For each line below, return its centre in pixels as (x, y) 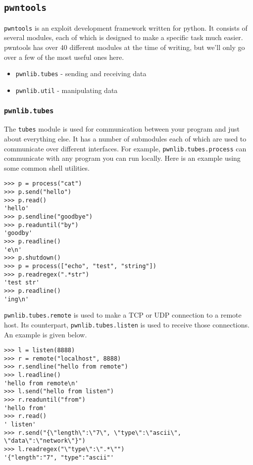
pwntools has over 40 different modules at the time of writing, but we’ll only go (125, 47)
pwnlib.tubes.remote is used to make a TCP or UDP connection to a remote (123, 315)
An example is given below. (46, 334)
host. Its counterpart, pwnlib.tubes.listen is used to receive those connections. (127, 324)
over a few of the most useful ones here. (64, 57)
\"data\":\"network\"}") (45, 441)
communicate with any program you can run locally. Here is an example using (122, 158)
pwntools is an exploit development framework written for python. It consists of (126, 27)
